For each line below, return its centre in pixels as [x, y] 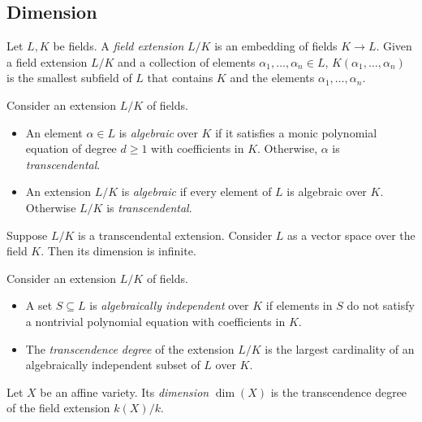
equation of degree [71, 148]
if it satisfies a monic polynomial [296, 132]
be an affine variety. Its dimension [125, 392]
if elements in [299, 305]
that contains [180, 78]
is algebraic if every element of [196, 191]
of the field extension [58, 408]
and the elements [272, 78]
